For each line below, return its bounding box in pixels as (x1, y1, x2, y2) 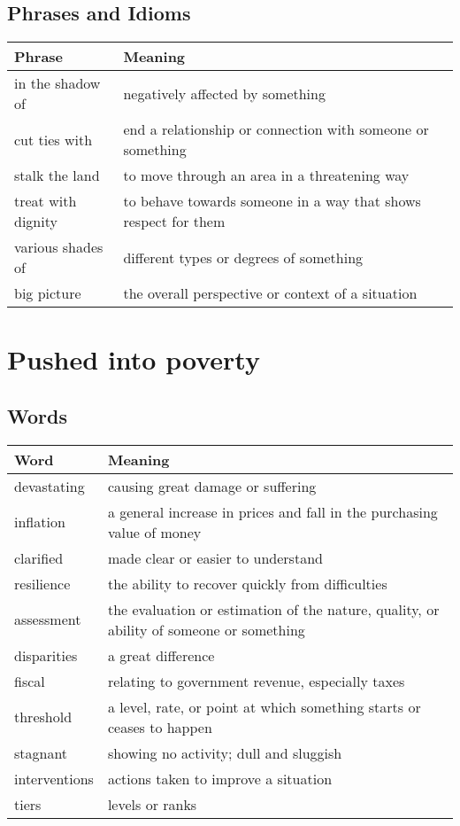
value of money (107, 521, 202, 542)
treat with (14, 191, 77, 212)
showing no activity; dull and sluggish (107, 742, 342, 763)
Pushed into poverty (7, 341, 260, 378)
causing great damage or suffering (107, 475, 317, 496)
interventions (14, 768, 94, 789)
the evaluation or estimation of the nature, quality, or (107, 598, 440, 619)
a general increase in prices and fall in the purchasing (107, 501, 438, 522)
